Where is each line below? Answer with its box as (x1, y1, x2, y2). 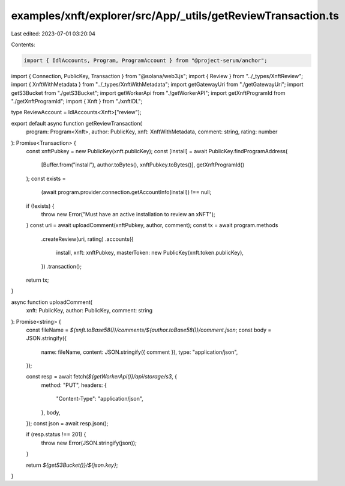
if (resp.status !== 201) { (26, 431, 86, 438)
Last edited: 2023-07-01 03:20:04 (11, 30, 96, 37)
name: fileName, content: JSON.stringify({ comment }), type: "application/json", (41, 348, 238, 356)
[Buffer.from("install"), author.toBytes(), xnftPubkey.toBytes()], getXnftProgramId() (41, 161, 245, 168)
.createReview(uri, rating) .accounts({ (41, 235, 134, 243)
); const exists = (26, 175, 66, 182)
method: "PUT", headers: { (41, 381, 107, 389)
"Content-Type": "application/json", (56, 395, 143, 402)
